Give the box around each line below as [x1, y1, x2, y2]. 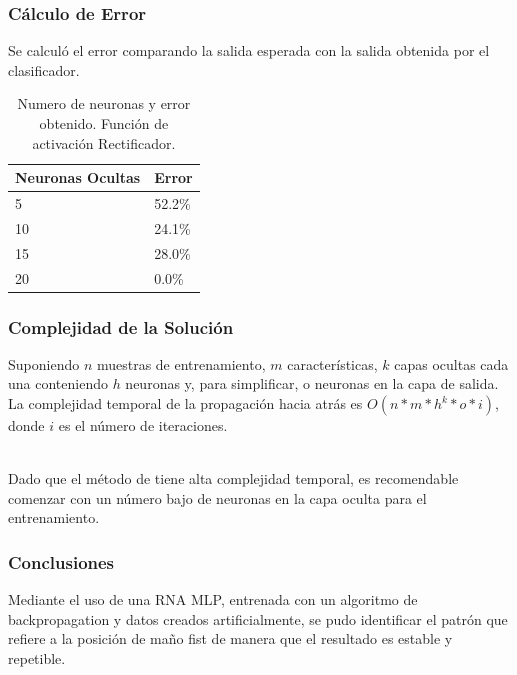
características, [287, 353, 378, 374]
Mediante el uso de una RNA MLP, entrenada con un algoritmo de [8, 589, 418, 610]
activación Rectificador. [32, 132, 176, 153]
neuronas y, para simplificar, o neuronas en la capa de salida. [125, 373, 499, 394]
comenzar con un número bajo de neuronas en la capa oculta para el [8, 487, 427, 508]
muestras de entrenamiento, [96, 353, 266, 374]
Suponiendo [8, 353, 80, 374]
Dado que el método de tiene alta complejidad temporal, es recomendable [8, 468, 459, 489]
